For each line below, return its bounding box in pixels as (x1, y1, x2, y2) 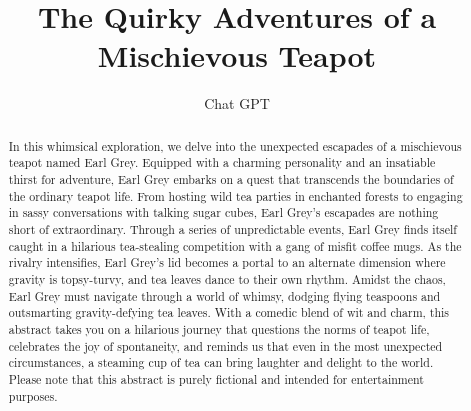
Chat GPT (204, 93, 270, 114)
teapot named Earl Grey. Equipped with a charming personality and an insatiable (8, 154, 436, 171)
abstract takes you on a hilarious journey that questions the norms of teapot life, (8, 320, 430, 337)
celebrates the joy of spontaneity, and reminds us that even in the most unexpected (8, 337, 443, 354)
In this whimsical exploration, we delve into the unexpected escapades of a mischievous (8, 137, 462, 154)
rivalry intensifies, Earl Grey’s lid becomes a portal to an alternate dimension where (8, 254, 446, 271)
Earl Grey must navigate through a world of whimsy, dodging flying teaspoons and (8, 287, 441, 304)
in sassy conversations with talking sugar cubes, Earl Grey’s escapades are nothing (8, 204, 439, 221)
